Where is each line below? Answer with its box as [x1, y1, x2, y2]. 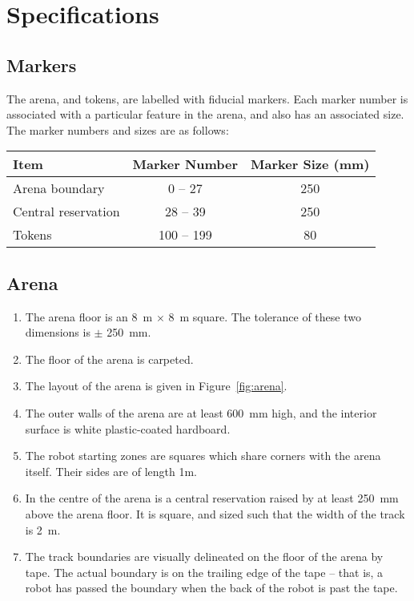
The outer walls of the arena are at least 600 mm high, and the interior [25, 404, 377, 421]
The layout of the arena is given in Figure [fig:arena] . [25, 377, 287, 394]
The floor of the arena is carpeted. [25, 350, 194, 367]
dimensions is [25, 324, 90, 341]
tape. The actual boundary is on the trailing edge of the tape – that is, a [25, 563, 384, 580]
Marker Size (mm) [251, 155, 370, 174]
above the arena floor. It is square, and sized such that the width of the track [25, 505, 405, 522]
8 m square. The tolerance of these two [168, 308, 361, 325]
